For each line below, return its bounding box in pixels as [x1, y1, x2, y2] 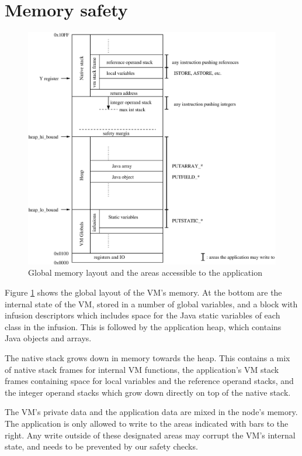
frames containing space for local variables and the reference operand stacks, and [5, 375, 294, 387]
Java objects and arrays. [5, 332, 92, 344]
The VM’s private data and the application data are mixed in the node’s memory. [5, 406, 298, 418]
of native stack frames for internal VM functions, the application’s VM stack [5, 363, 279, 375]
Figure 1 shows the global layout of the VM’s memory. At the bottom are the [5, 286, 282, 298]
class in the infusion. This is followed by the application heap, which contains [5, 320, 282, 332]
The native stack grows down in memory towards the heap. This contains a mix [5, 351, 290, 364]
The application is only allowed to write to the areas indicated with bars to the [5, 417, 289, 429]
